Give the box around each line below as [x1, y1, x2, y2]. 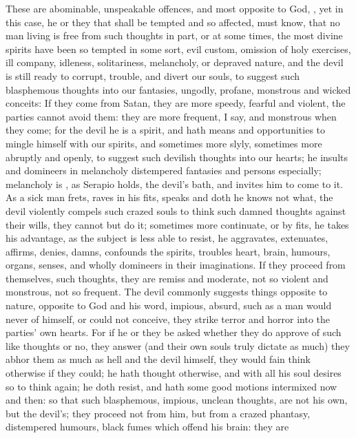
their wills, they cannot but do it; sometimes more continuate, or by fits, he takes [6, 217, 349, 231]
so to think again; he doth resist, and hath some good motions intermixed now [6, 379, 337, 393]
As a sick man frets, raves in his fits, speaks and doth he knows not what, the [6, 190, 333, 205]
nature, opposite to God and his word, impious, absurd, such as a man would [6, 298, 332, 313]
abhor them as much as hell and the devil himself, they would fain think [6, 352, 311, 366]
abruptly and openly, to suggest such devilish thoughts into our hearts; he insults [6, 149, 348, 164]
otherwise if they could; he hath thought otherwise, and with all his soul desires [6, 366, 342, 380]
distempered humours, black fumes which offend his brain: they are [6, 419, 289, 434]
